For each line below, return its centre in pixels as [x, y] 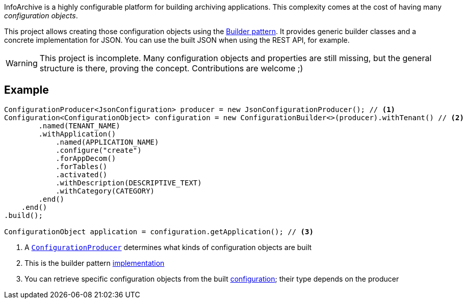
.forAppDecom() [86, 158]
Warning [22, 63]
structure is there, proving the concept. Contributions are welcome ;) [171, 68]
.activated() [82, 174]
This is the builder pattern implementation [95, 263]
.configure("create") [99, 150]
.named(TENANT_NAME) [79, 126]
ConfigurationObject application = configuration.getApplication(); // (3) [159, 231]
